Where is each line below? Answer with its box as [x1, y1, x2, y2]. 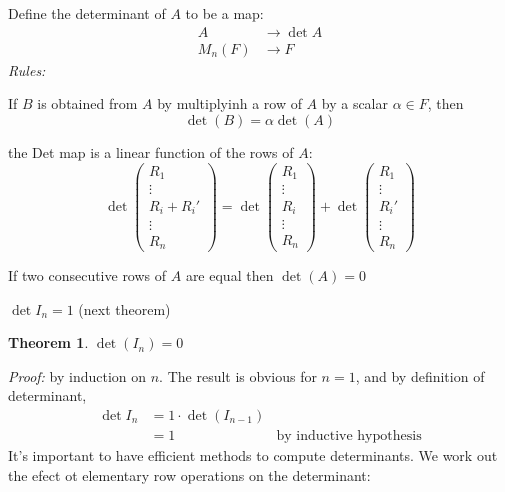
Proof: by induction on [8, 365, 147, 386]
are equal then [185, 265, 274, 286]
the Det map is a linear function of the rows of [8, 141, 294, 162]
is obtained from [37, 93, 138, 114]
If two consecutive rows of [8, 265, 167, 286]
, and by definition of [355, 365, 485, 386]
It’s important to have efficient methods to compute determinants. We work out [8, 445, 498, 466]
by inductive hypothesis [276, 429, 422, 444]
